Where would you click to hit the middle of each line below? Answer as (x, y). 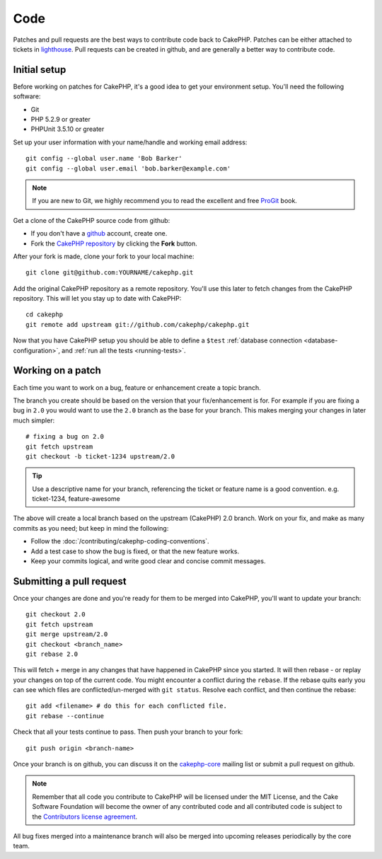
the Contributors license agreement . (85, 817)
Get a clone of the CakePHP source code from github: (92, 220)
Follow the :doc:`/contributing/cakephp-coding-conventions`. (120, 541)
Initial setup (40, 70)
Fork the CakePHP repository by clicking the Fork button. (114, 243)
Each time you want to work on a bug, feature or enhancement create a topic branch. (137, 387)
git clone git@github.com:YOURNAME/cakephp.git (110, 273)
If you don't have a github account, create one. (99, 234)
